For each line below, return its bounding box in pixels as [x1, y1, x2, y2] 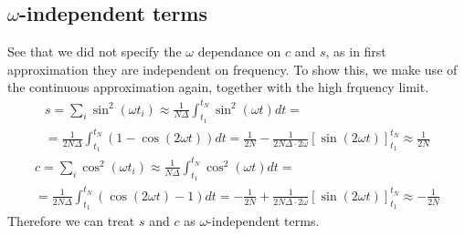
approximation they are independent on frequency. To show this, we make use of [7, 59, 458, 78]
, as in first [325, 42, 386, 61]
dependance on [197, 42, 281, 61]
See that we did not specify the [7, 42, 182, 61]
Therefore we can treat [7, 210, 135, 230]
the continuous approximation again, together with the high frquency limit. [7, 77, 429, 97]
